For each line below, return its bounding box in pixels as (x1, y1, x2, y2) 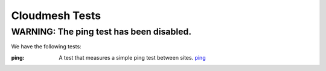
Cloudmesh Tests (11, 9, 101, 22)
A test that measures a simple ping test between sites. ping (59, 54, 206, 61)
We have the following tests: (11, 43, 81, 50)
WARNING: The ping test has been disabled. (11, 26, 192, 37)
